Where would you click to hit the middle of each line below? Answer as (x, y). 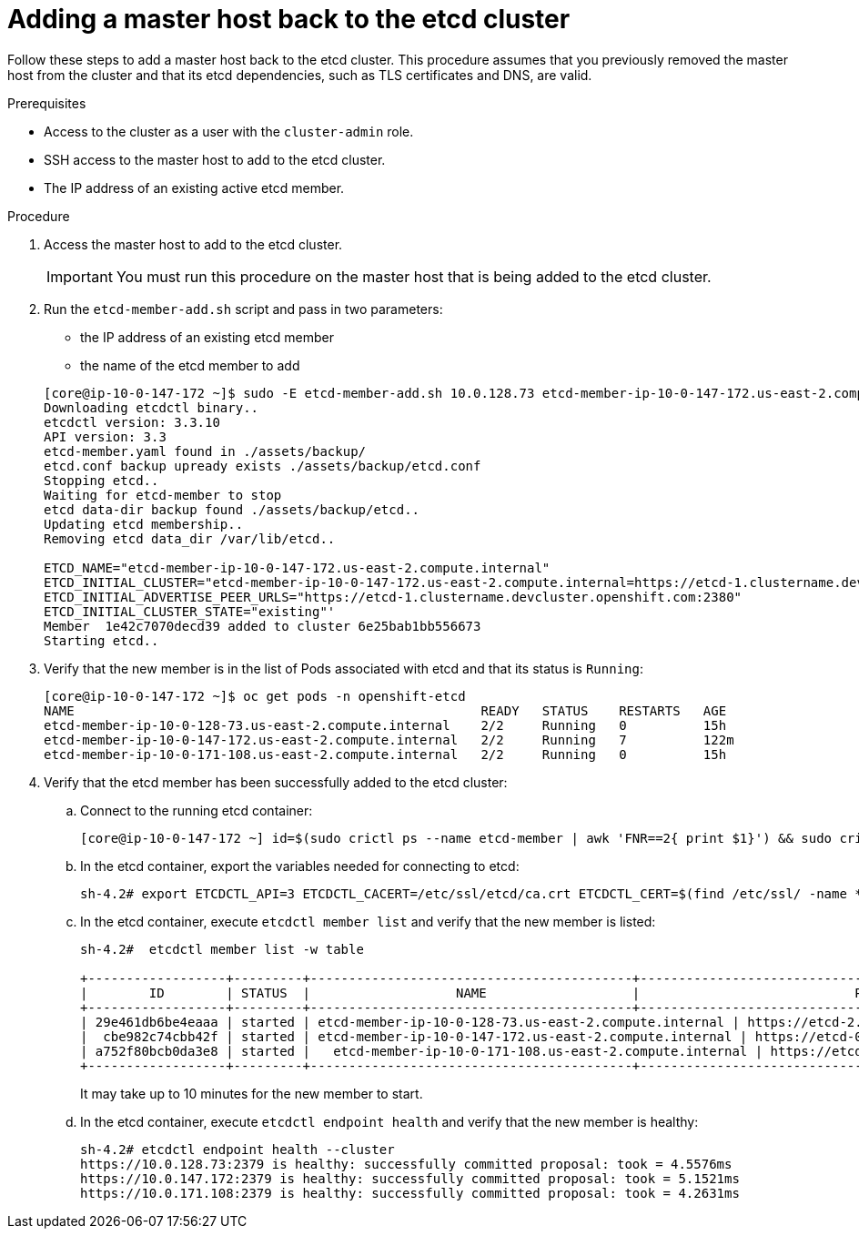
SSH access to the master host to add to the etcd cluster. (215, 159)
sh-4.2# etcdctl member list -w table (222, 949)
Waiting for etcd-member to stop (163, 495)
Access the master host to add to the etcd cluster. (193, 244)
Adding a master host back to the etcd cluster (289, 19)
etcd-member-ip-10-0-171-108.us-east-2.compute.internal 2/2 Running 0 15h (385, 754)
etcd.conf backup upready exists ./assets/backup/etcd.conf (263, 466)
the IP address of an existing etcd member (207, 337)
